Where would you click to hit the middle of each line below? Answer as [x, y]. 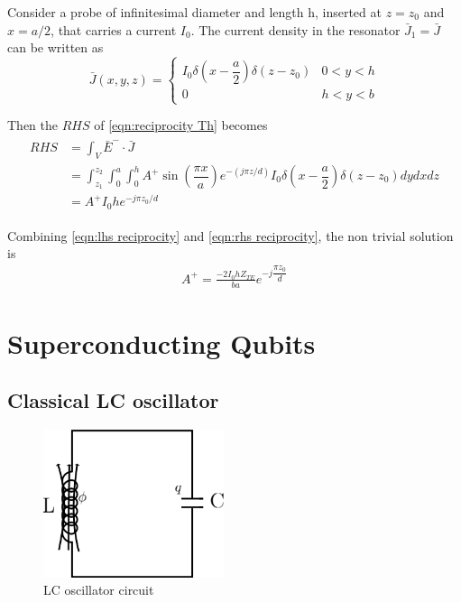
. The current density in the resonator [295, 29]
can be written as [55, 47]
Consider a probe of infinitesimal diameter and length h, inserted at [194, 12]
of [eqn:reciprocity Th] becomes [181, 125]
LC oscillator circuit [99, 590]
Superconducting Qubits [161, 343]
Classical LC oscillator [113, 400]
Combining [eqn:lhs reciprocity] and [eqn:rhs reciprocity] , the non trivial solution [230, 235]
